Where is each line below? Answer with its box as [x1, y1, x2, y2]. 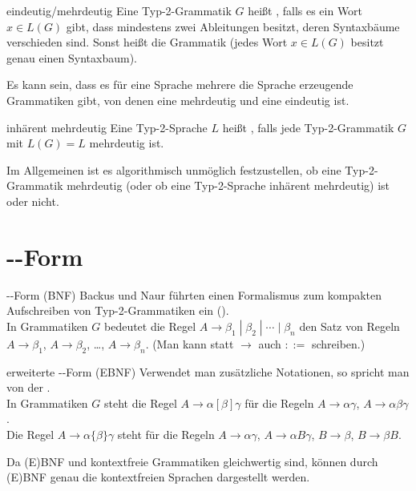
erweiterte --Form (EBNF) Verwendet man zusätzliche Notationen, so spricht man [6, 363, 410, 380]
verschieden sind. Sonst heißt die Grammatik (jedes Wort [6, 34, 288, 50]
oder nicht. [6, 192, 59, 209]
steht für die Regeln [117, 426, 215, 443]
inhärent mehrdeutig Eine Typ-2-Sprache [6, 119, 208, 135]
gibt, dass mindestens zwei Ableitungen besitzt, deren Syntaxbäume [66, 18, 400, 34]
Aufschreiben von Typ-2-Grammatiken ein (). [6, 302, 229, 319]
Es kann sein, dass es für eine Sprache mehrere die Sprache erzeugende [6, 76, 353, 93]
